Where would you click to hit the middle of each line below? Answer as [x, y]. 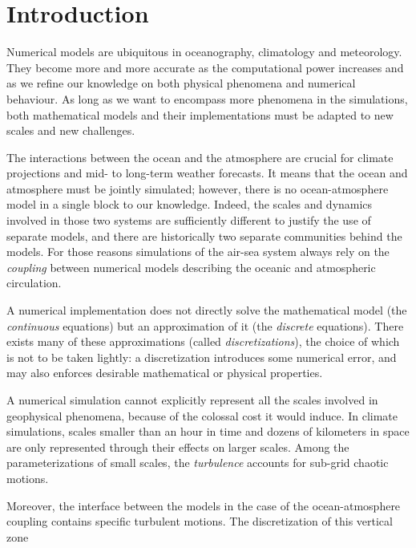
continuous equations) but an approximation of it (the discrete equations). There [205, 325]
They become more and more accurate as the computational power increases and [205, 67]
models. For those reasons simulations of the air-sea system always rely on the [198, 252]
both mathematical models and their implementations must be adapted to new [200, 114]
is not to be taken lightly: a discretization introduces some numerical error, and [202, 357]
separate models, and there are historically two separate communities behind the [204, 235]
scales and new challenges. [71, 130]
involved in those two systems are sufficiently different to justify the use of [189, 220]
